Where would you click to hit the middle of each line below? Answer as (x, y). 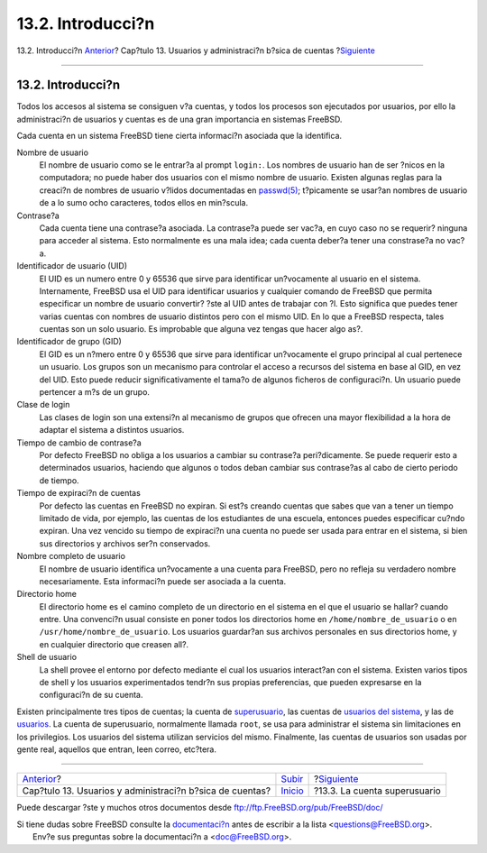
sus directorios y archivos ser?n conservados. (125, 543)
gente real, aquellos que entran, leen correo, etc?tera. (116, 749)
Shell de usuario (46, 657)
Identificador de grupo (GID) (69, 342)
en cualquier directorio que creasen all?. (114, 644)
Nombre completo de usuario (71, 556)
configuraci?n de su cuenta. (91, 695)
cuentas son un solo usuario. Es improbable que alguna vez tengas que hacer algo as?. (201, 329)
